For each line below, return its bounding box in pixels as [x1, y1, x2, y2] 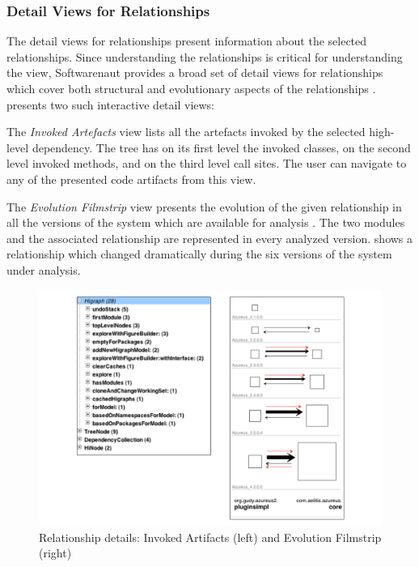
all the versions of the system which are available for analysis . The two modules [6, 214, 405, 231]
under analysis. [6, 261, 81, 278]
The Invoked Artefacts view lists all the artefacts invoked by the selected [6, 123, 366, 140]
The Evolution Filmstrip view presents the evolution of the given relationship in [6, 198, 402, 215]
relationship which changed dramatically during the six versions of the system [6, 245, 392, 262]
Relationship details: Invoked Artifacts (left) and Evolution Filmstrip [39, 528, 382, 545]
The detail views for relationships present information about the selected [6, 32, 367, 49]
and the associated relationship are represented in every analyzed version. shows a [6, 229, 413, 246]
